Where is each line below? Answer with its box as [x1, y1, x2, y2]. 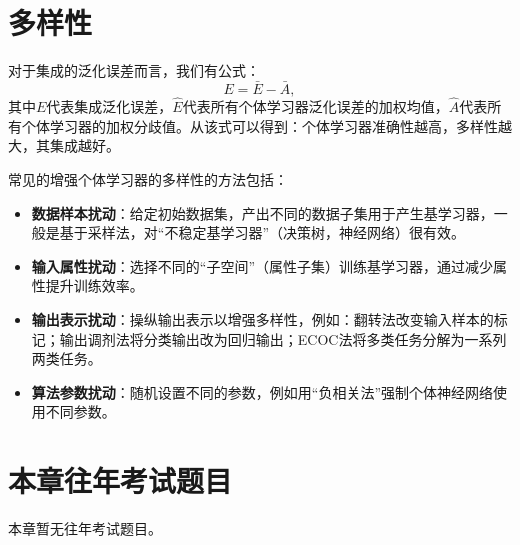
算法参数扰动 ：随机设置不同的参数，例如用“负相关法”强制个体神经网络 [31, 381, 494, 402]
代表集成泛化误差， [46, 96, 173, 117]
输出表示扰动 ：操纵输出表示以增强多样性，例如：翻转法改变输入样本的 [31, 308, 494, 329]
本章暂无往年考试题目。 [8, 518, 162, 538]
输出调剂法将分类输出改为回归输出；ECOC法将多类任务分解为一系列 [59, 328, 507, 349]
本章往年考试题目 [8, 460, 233, 501]
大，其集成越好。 [8, 135, 120, 156]
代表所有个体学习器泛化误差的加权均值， [182, 96, 449, 117]
